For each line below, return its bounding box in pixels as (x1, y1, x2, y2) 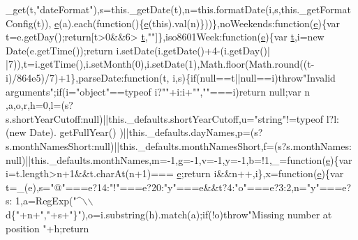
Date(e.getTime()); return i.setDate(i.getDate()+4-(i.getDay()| (6, 43, 270, 57)
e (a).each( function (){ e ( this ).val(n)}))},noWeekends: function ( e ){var (54, 15, 341, 30)
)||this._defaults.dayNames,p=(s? (119, 125, 263, 140)
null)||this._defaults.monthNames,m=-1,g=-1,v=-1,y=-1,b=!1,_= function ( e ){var (6, 152, 352, 167)
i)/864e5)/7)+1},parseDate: (6, 70, 124, 84)
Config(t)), (6, 15, 52, 30)
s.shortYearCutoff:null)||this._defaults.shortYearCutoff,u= (6, 111, 255, 126)
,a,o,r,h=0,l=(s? (6, 98, 73, 112)
